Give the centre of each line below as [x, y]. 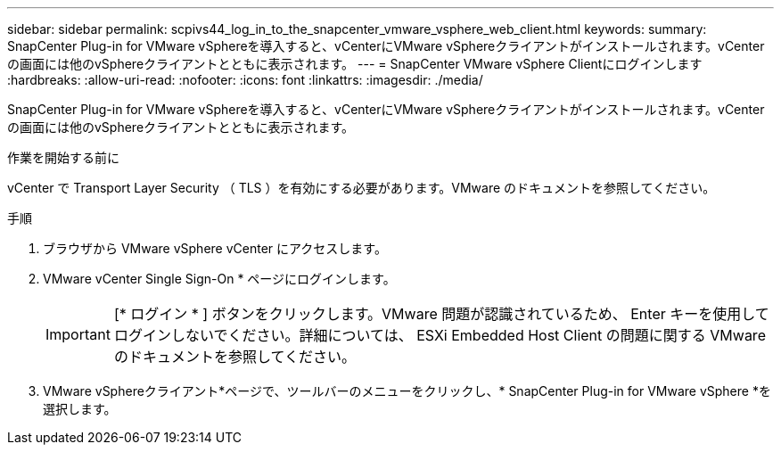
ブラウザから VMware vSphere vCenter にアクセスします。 [215, 248]
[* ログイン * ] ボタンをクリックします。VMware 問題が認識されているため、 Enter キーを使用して [441, 314]
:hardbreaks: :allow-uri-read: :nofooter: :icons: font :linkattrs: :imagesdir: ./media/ [245, 80]
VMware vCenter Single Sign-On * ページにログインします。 [219, 279]
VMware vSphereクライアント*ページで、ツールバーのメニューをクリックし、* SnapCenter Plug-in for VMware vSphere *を [407, 391]
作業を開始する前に [63, 157]
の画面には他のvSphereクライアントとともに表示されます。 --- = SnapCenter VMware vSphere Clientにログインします [355, 64]
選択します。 [80, 409]
